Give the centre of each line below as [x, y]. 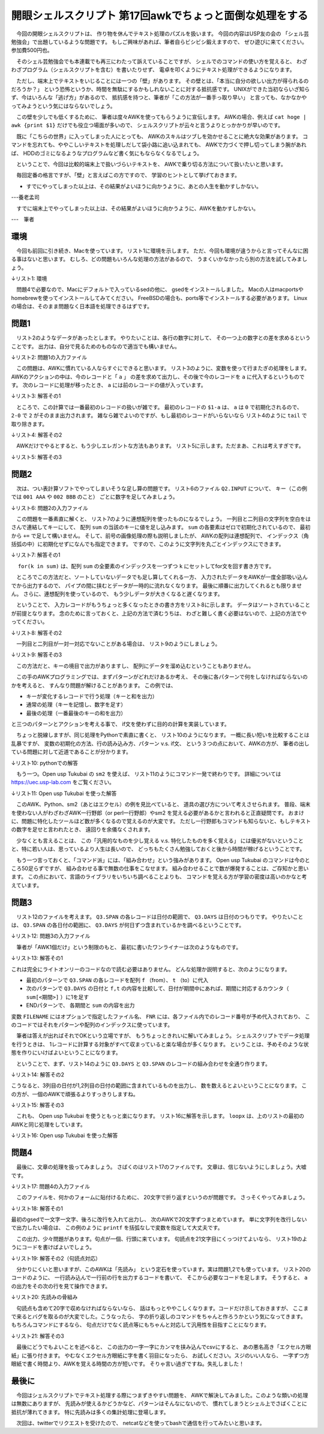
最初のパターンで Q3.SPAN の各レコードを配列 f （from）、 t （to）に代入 [117, 980]
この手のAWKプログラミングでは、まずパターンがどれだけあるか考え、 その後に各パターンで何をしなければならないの [162, 677]
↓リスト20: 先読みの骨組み [44, 1297]
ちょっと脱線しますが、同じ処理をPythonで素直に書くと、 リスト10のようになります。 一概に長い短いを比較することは [163, 735]
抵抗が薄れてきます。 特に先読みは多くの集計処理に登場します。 [90, 1412]
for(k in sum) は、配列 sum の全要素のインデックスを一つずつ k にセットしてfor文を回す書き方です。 [146, 566]
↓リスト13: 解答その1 [37, 958]
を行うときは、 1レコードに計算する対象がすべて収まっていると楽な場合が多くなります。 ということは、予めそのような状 [160, 1044]
